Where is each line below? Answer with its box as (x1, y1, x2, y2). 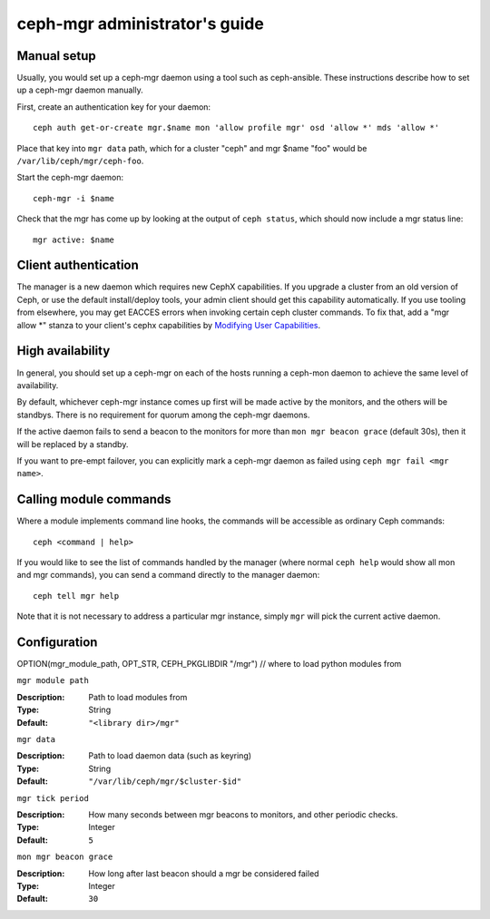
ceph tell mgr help (33, 591, 120, 601)
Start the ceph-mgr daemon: (16, 172, 124, 183)
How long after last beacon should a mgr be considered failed (88, 867, 319, 879)
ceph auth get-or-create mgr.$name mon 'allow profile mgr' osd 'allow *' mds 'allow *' (33, 122, 440, 133)
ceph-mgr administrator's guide (16, 14, 265, 34)
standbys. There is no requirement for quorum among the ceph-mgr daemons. (16, 409, 310, 420)
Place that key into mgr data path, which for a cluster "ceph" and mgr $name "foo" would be (16, 142, 367, 153)
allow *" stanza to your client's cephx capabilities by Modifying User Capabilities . (16, 319, 321, 330)
